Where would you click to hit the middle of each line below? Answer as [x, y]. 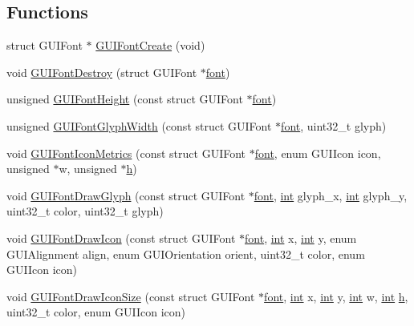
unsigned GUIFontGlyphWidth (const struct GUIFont [139, 125]
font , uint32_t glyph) [334, 125]
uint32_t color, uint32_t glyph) [85, 211]
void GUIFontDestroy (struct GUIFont [102, 72]
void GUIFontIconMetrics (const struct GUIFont [126, 153]
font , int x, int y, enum [301, 237]
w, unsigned [88, 169]
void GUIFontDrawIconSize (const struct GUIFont [131, 296]
